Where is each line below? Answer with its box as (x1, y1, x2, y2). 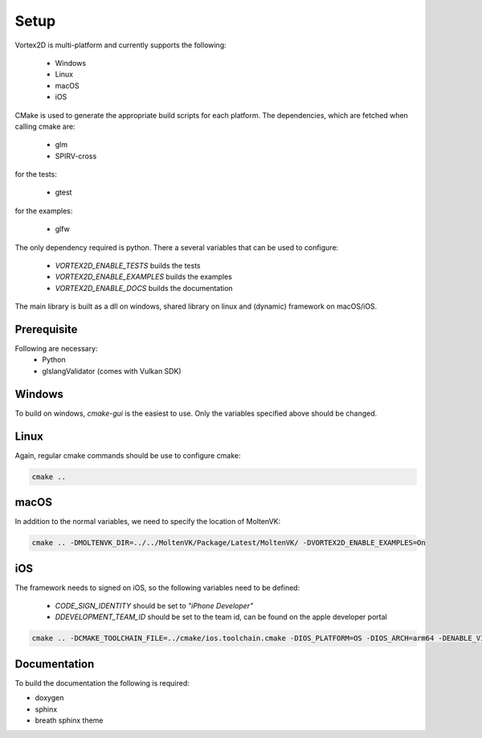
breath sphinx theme (35, 715, 104, 725)
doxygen (35, 693, 64, 703)
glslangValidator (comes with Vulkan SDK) (42, 366, 182, 375)
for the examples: (14, 206, 73, 215)
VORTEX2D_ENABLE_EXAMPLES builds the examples (55, 272, 232, 281)
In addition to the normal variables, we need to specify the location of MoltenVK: (14, 517, 281, 527)
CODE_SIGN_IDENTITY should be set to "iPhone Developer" (55, 601, 254, 611)
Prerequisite (14, 322, 78, 336)
